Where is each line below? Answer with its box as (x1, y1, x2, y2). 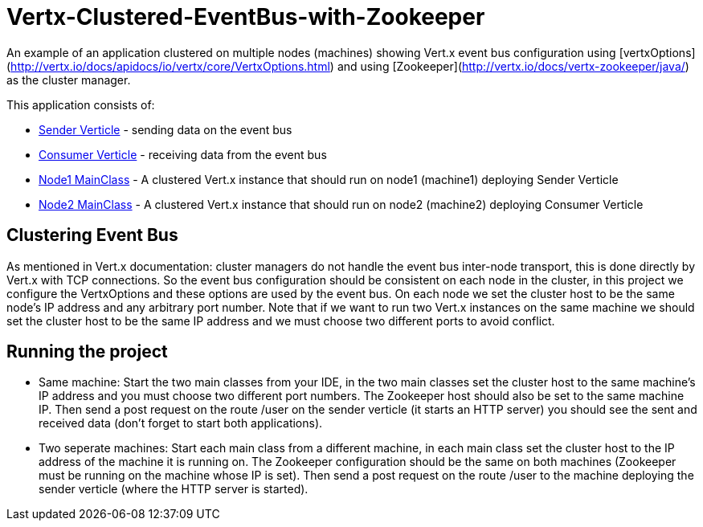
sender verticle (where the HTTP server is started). (39, 482, 309, 496)
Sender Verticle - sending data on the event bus (39, 122, 292, 137)
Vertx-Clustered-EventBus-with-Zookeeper (6, 3, 485, 31)
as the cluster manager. (6, 72, 131, 87)
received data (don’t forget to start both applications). (39, 416, 323, 431)
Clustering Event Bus (6, 225, 178, 246)
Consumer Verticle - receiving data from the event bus (39, 147, 327, 161)
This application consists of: (6, 97, 155, 112)
